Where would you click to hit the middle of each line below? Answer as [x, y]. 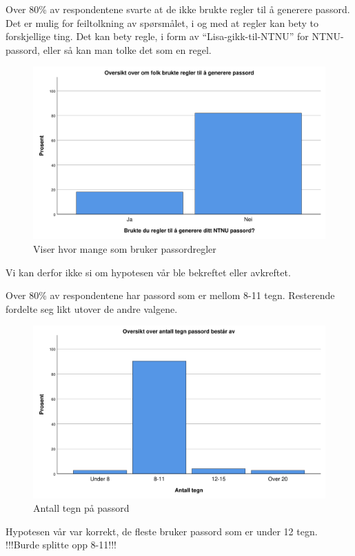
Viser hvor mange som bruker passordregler [125, 249]
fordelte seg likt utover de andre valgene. [92, 308]
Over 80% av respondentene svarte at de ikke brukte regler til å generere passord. [178, 9]
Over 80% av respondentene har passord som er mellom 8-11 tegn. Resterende [170, 295]
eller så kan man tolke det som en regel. [127, 49]
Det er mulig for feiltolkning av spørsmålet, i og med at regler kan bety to [162, 22]
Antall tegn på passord [81, 508]
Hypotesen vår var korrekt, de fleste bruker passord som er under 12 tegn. [162, 531]
